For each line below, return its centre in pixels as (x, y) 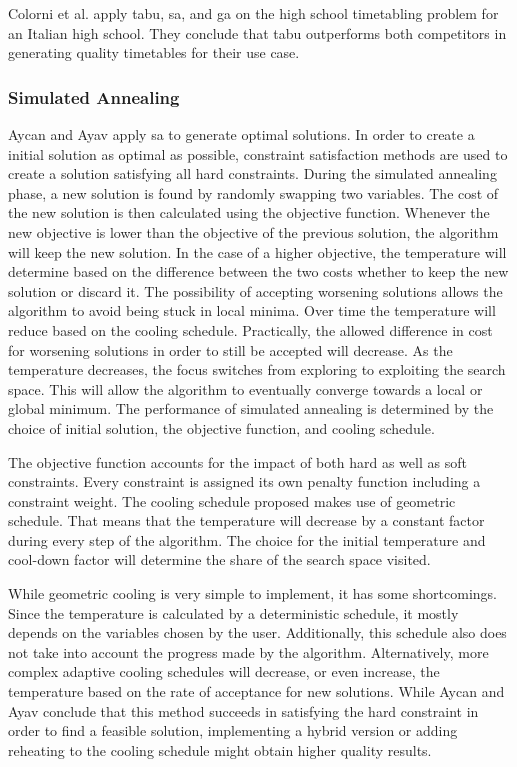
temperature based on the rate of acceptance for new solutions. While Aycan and (256, 691)
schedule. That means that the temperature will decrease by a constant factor (246, 520)
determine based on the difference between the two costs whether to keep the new (258, 271)
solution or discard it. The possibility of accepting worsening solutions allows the (255, 290)
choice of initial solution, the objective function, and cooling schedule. (221, 427)
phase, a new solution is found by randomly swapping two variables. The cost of (253, 192)
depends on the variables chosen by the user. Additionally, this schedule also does (257, 632)
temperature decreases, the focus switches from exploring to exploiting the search (257, 369)
